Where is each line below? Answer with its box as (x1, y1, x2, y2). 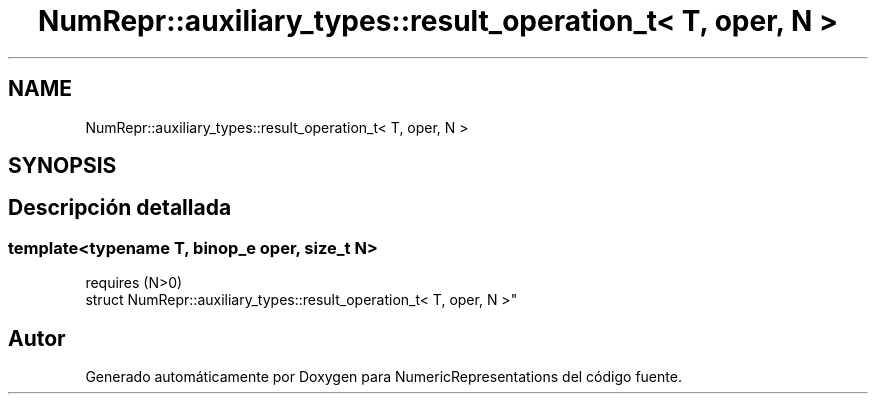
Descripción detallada (8, 195, 232, 221)
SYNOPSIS (8, 153, 117, 179)
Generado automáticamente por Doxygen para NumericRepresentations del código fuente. (85, 368, 682, 386)
